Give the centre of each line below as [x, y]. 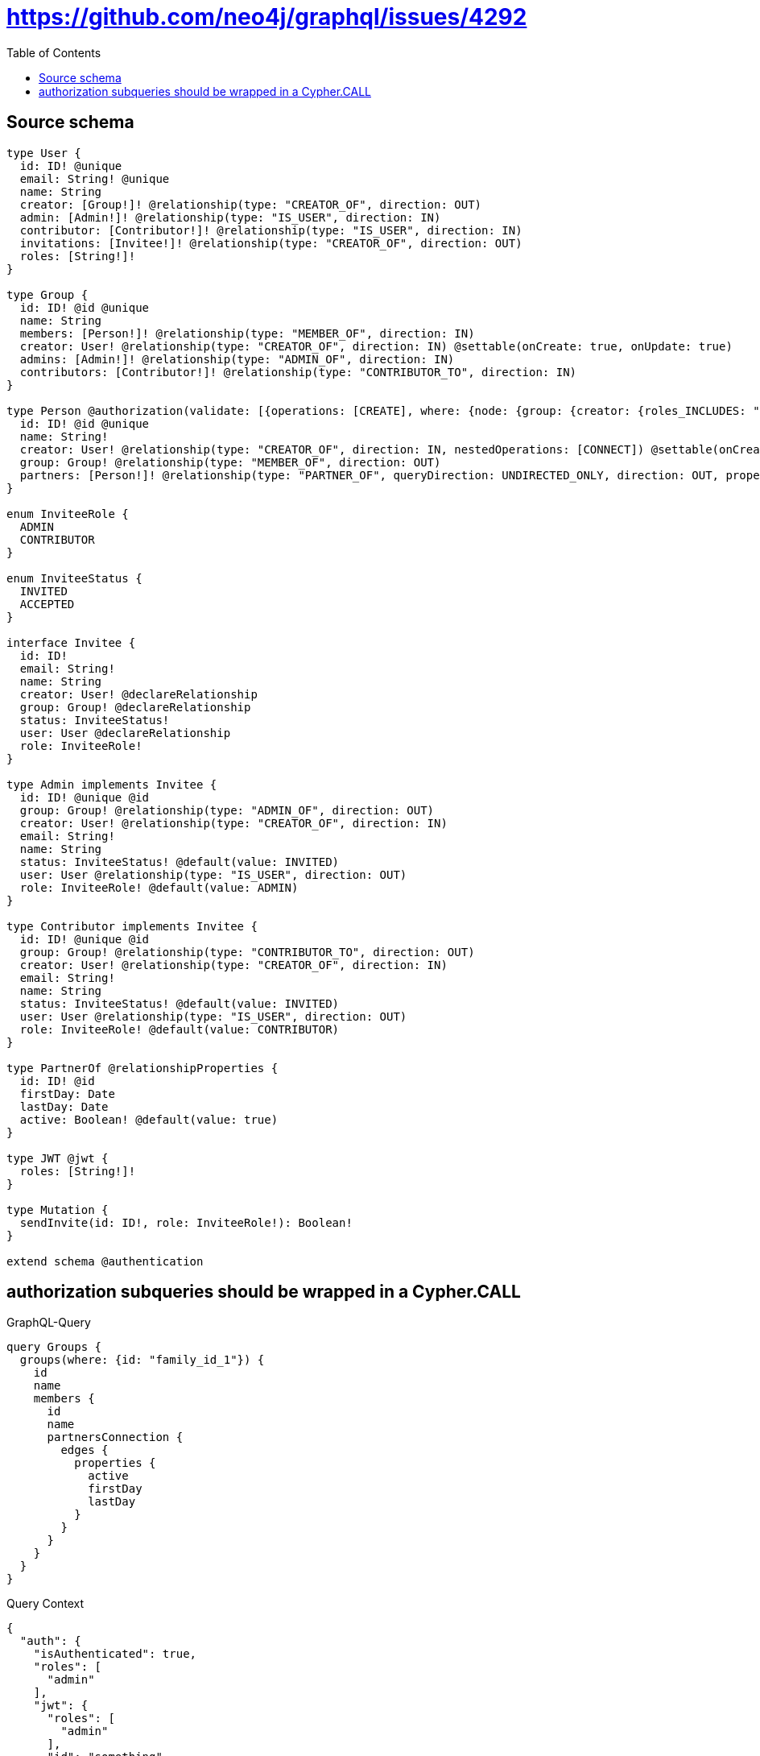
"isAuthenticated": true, [115, 1654]
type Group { [47, 294]
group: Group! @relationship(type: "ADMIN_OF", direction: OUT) [227, 810]
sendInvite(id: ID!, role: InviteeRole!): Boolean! [186, 1222]
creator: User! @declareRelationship [138, 694]
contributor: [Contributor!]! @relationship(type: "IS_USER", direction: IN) [271, 230]
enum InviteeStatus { [74, 578]
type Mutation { [58, 1209]
